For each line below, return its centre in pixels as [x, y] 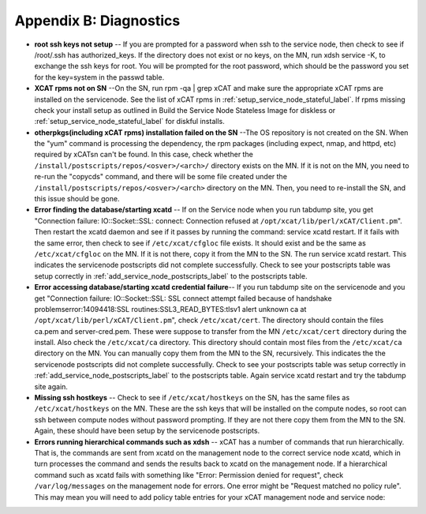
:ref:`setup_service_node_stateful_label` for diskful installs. [129, 122]
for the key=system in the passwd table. [99, 77]
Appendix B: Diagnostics [97, 21]
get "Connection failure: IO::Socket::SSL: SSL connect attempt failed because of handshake [183, 298]
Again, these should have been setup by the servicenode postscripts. [147, 431]
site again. [51, 386]
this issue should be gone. [77, 199]
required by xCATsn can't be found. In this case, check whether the [144, 155]
